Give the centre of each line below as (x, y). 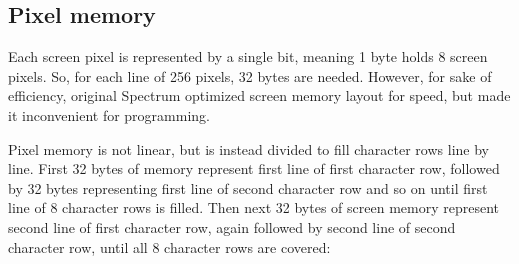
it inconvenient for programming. (109, 114)
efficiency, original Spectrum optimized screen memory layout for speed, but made (259, 95)
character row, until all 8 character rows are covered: (169, 246)
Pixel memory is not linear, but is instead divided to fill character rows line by (248, 148)
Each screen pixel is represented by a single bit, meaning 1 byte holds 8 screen (248, 56)
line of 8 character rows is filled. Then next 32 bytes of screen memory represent (253, 207)
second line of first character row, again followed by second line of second (232, 226)
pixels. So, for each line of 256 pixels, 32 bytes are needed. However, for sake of (250, 75)
